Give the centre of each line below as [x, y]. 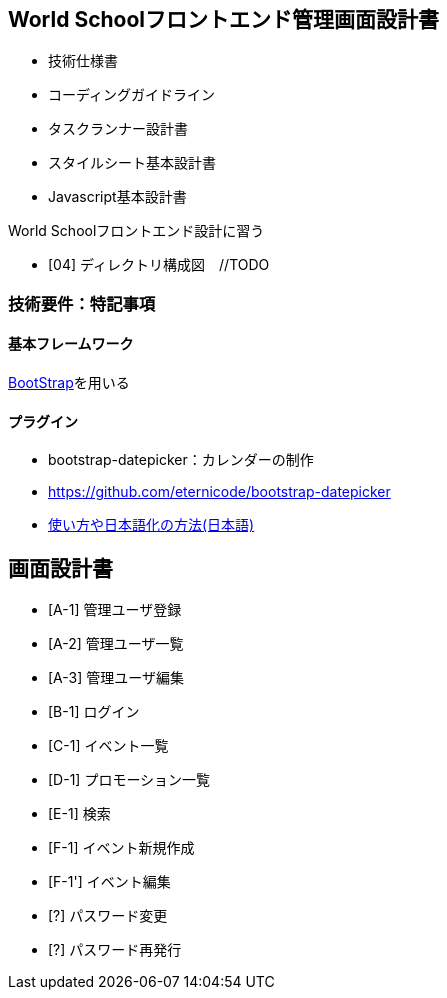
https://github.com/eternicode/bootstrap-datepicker [219, 492]
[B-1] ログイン [94, 712]
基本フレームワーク [71, 344]
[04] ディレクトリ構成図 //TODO [159, 265]
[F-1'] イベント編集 [109, 882]
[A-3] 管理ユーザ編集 [116, 678]
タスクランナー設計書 [118, 129]
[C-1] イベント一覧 [108, 746]
